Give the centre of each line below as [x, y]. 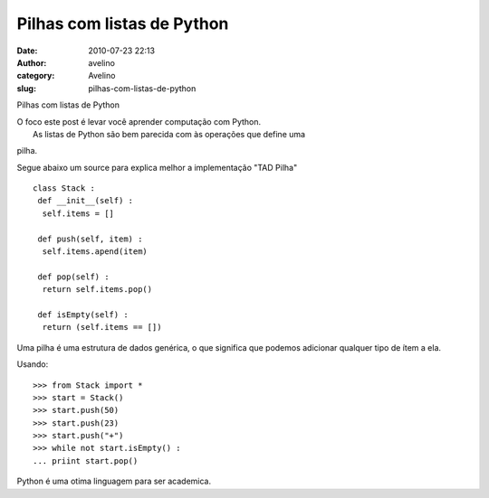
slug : [26, 88]
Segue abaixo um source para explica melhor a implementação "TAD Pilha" [157, 167]
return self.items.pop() [97, 290]
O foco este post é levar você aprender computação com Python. [139, 121]
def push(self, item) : [90, 239]
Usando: [33, 364]
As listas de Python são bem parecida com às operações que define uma [169, 134]
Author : [32, 62]
